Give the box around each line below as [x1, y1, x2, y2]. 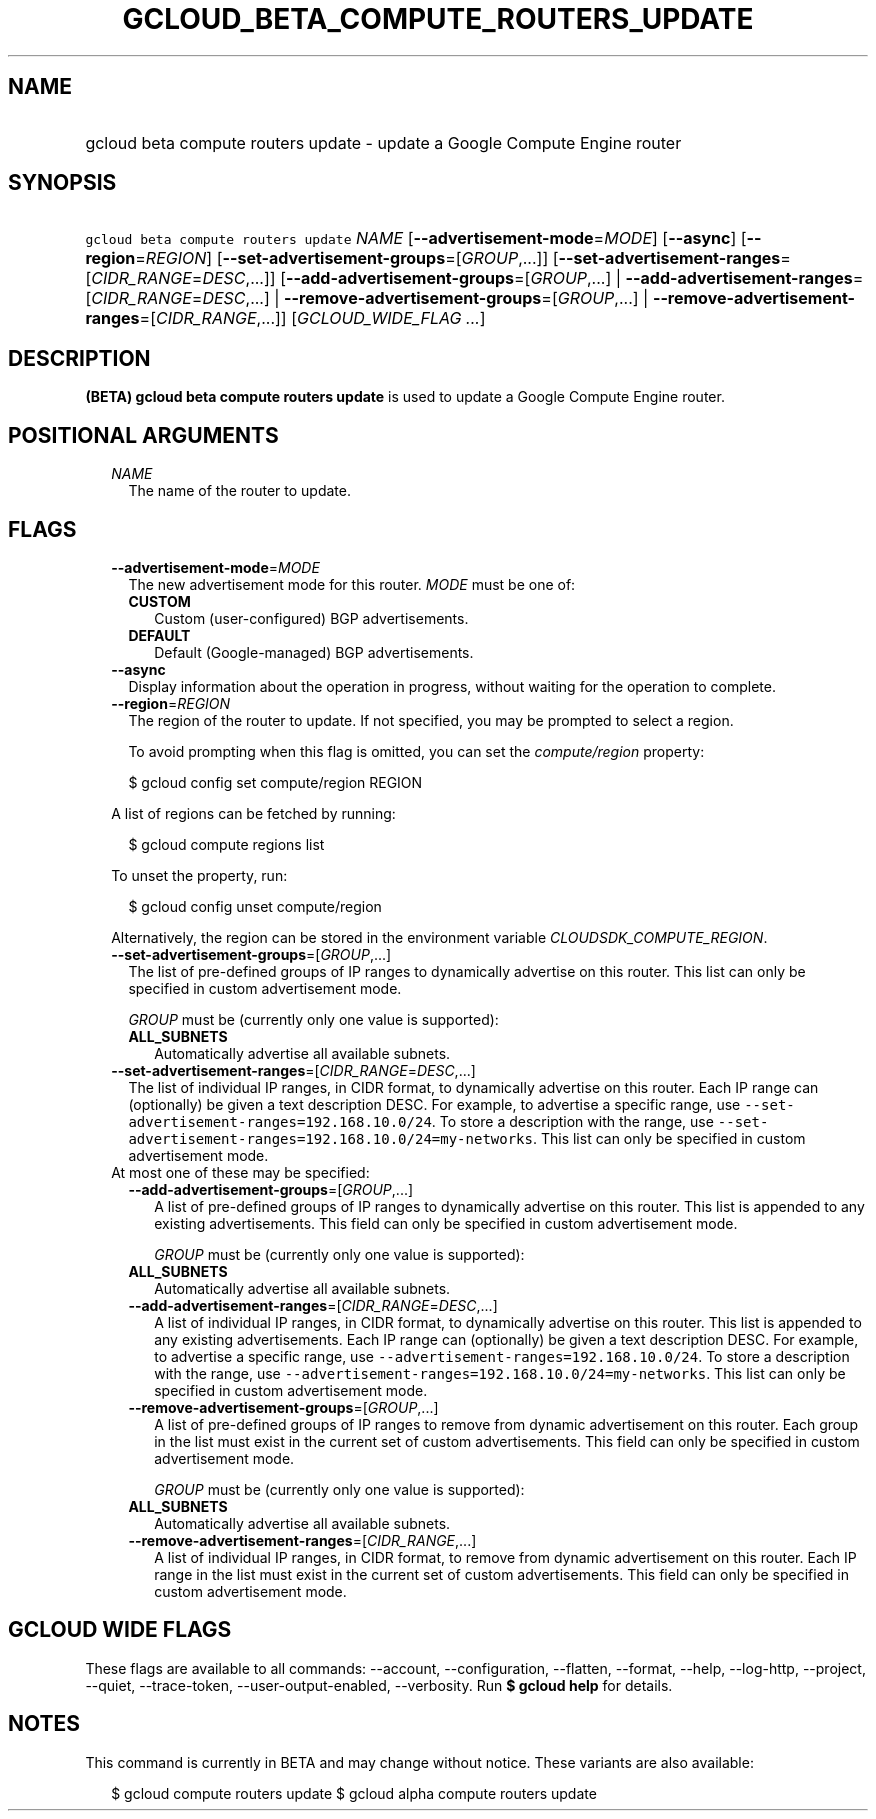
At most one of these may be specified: [111, 1163, 370, 1181]
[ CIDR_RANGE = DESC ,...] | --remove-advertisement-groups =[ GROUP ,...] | [85, 288, 649, 309]
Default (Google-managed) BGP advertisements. [154, 643, 474, 661]
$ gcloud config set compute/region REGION [128, 773, 423, 791]
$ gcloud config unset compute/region [128, 897, 382, 915]
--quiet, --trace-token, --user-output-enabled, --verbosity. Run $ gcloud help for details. [85, 1676, 673, 1694]
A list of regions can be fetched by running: [111, 804, 396, 822]
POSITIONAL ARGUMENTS [8, 422, 279, 448]
